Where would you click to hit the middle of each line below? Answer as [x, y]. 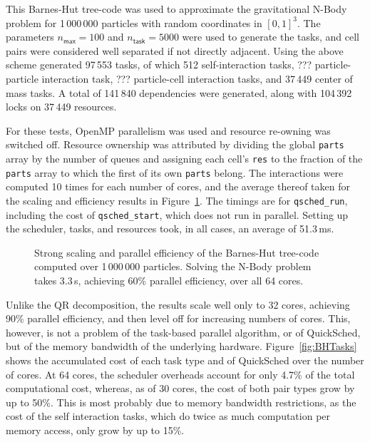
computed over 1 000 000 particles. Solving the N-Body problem [173, 266]
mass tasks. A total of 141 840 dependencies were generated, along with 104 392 [179, 92]
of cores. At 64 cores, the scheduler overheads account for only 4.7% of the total [180, 374]
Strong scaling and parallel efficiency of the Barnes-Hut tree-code [177, 252]
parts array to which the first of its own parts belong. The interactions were [175, 172]
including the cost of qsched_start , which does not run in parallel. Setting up [177, 214]
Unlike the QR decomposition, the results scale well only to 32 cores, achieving [178, 304]
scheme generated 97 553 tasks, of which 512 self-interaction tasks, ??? [159, 65]
